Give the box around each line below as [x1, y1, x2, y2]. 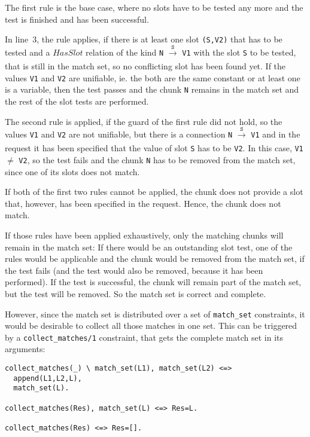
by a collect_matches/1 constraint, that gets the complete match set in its [5, 331, 283, 343]
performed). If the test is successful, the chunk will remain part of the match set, [5, 276, 302, 288]
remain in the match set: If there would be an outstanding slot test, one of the [5, 240, 293, 253]
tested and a [5, 45, 50, 58]
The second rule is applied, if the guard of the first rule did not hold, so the [5, 115, 282, 127]
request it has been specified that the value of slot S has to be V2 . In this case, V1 [5, 142, 303, 154]
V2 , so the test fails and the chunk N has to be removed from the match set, [19, 153, 296, 166]
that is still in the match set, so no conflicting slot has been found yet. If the [5, 60, 286, 72]
